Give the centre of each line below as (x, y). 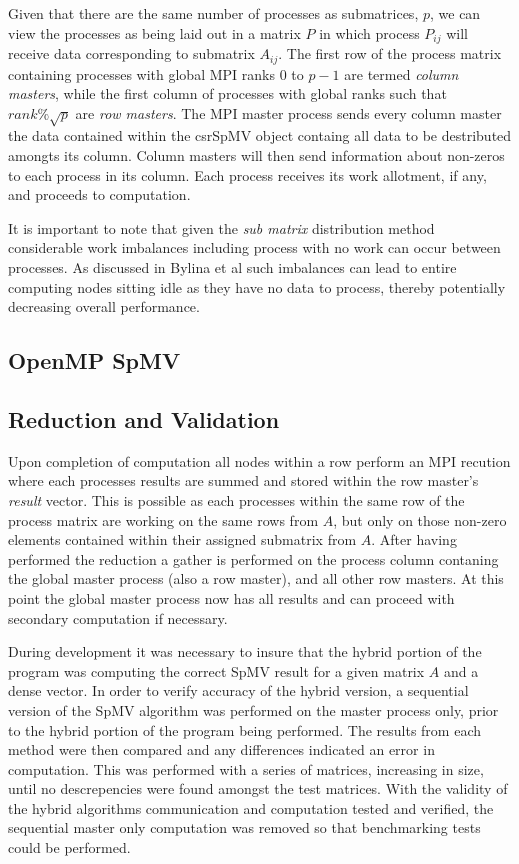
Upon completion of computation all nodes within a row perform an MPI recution (259, 460)
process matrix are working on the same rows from (163, 519)
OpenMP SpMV (94, 360)
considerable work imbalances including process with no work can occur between (254, 247)
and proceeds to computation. (99, 194)
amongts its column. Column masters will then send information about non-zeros (256, 155)
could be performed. (69, 847)
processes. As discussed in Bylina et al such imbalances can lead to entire (232, 267)
